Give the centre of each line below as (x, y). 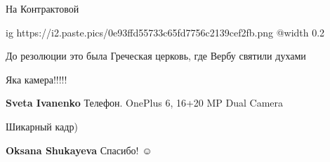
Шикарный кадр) (42, 126)
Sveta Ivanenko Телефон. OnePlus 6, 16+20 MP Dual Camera (145, 103)
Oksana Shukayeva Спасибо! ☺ (79, 150)
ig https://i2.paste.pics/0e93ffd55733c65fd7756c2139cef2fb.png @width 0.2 (165, 32)
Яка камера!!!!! (37, 79)
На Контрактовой (42, 8)
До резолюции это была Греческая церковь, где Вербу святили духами (156, 56)
